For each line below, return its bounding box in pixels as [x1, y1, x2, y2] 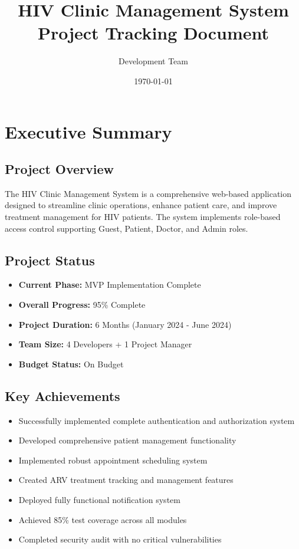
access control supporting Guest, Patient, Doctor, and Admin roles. [5, 222, 248, 234]
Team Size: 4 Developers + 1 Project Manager [18, 338, 192, 350]
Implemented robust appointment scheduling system [18, 453, 208, 466]
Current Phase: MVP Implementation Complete [18, 278, 201, 291]
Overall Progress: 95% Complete [18, 298, 146, 311]
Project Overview [5, 160, 114, 178]
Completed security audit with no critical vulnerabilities [18, 533, 222, 545]
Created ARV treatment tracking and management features [18, 474, 234, 486]
